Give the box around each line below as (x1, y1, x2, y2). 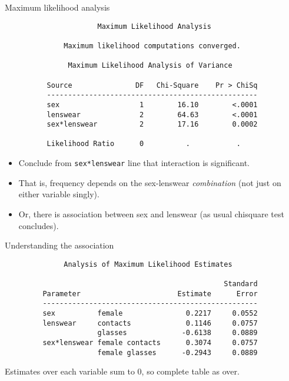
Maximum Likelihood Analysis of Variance (68, 61, 232, 70)
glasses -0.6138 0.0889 (97, 329, 258, 337)
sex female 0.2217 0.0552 (42, 309, 258, 318)
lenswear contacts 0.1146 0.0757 (42, 319, 258, 327)
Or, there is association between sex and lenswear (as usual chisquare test (18, 207, 284, 220)
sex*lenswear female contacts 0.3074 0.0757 (42, 339, 258, 347)
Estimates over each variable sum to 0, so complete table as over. (5, 365, 240, 377)
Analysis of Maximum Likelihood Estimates (64, 260, 232, 269)
